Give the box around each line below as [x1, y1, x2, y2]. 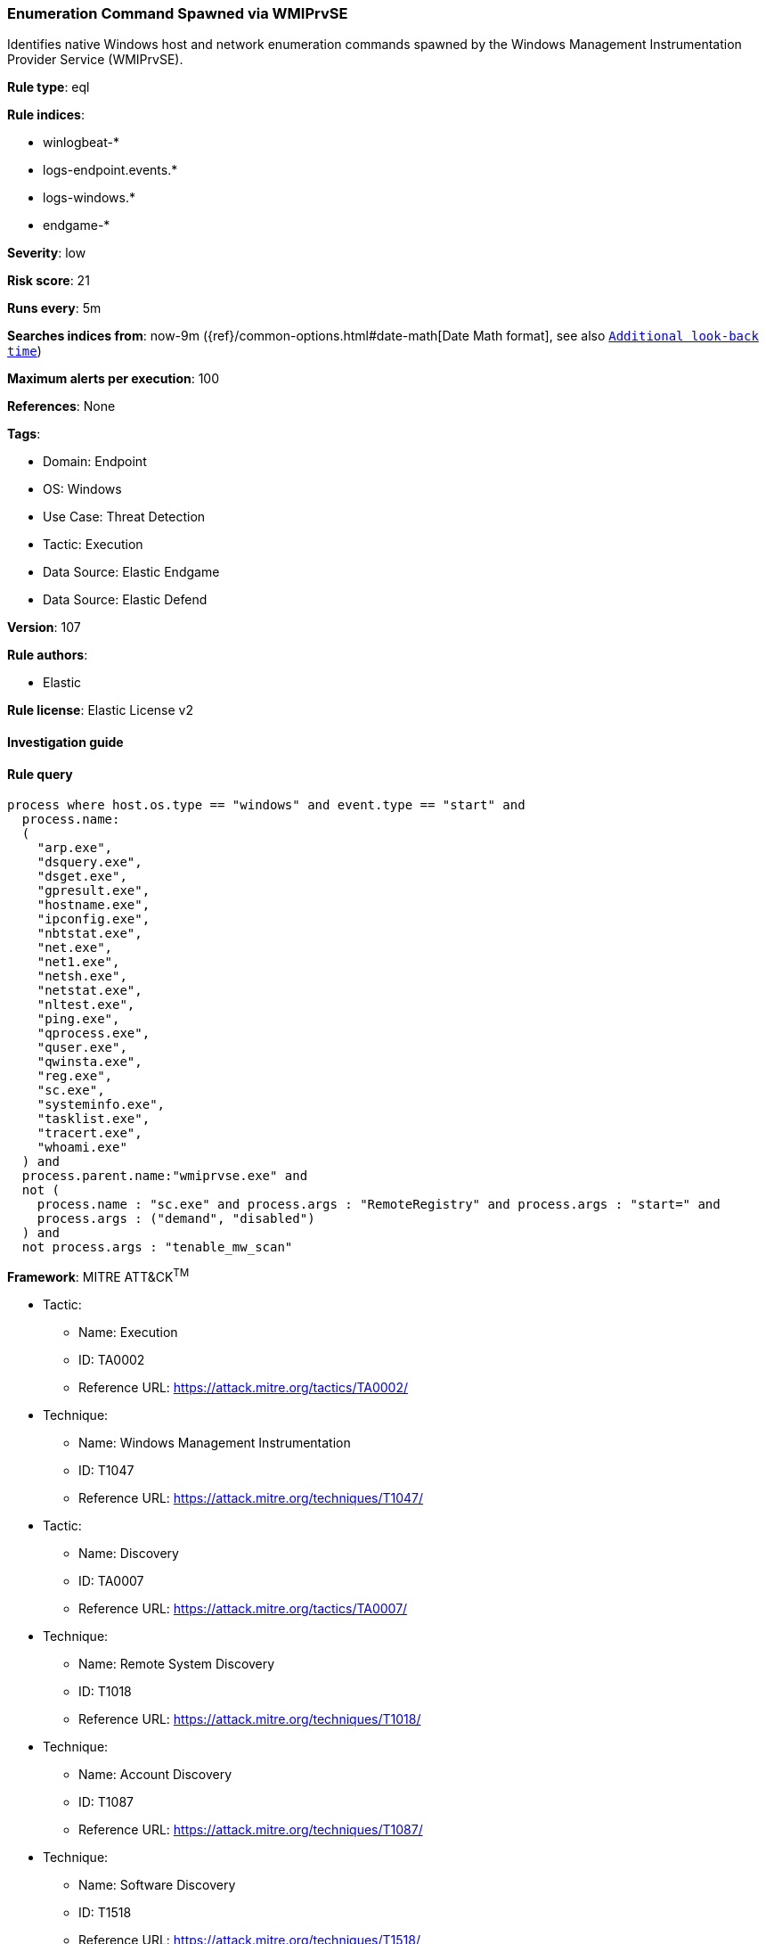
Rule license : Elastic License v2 [7, 702, 193, 718]
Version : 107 [7, 619, 81, 636]
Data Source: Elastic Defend [43, 592, 208, 608]
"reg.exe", [37, 1069, 113, 1084]
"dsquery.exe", [37, 855, 143, 870]
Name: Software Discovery [78, 1876, 236, 1892]
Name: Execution [78, 1324, 178, 1340]
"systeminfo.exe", [37, 1097, 166, 1112]
